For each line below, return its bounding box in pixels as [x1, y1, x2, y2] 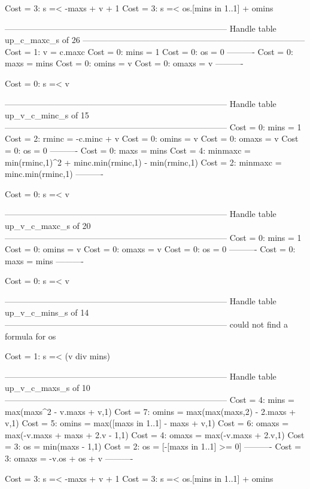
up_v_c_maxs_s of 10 [5, 381, 90, 394]
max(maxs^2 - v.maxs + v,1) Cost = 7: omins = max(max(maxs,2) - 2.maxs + [5, 405, 296, 417]
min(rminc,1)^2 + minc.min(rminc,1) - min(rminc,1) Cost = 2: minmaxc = [5, 155, 282, 168]
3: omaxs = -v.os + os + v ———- [5, 452, 133, 464]
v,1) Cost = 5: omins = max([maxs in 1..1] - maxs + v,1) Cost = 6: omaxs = [5, 417, 289, 429]
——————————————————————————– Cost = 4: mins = [5, 393, 294, 406]
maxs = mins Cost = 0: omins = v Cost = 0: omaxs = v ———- [5, 57, 244, 69]
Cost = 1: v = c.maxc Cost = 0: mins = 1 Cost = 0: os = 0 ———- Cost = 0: [5, 45, 293, 57]
